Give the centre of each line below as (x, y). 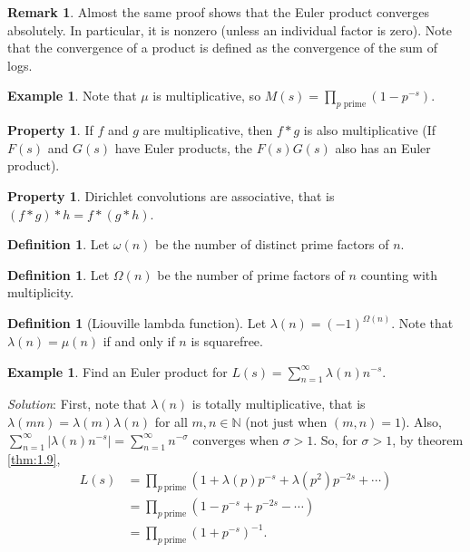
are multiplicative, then (208, 130)
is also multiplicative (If (370, 130)
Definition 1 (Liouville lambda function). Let (137, 323)
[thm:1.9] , (34, 459)
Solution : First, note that (77, 404)
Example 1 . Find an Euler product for (117, 371)
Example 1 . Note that (72, 96)
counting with (399, 274)
